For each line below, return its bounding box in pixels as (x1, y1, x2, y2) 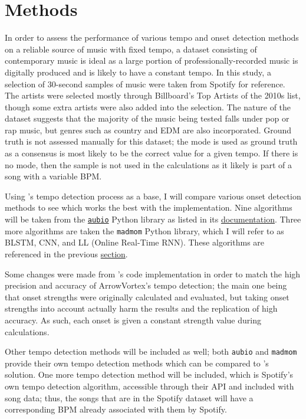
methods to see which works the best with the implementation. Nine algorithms (5, 201, 292, 214)
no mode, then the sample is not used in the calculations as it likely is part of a (5, 158, 292, 171)
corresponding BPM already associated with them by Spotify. (5, 403, 227, 415)
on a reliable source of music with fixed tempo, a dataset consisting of (5, 42, 257, 55)
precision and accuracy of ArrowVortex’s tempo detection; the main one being (5, 279, 287, 292)
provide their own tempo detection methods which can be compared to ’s (5, 356, 269, 369)
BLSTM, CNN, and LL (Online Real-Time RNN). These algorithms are (5, 236, 265, 248)
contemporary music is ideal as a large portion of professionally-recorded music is (5, 54, 298, 67)
